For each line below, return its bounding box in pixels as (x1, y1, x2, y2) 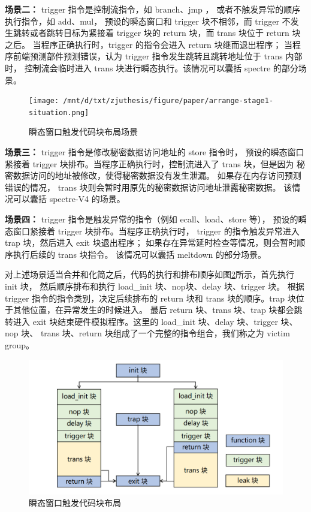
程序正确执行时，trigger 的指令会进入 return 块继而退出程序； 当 (41, 38, 293, 50)
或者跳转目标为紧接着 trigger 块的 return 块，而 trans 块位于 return (29, 26, 289, 39)
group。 (5, 338, 35, 351)
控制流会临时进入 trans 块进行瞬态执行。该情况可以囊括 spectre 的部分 (24, 61, 298, 74)
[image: (29, 97, 59, 106)
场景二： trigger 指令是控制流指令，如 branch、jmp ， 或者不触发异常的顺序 (5, 3, 301, 15)
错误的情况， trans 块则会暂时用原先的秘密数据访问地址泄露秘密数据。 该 (5, 180, 292, 193)
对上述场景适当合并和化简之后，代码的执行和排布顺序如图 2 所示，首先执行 (5, 268, 294, 281)
